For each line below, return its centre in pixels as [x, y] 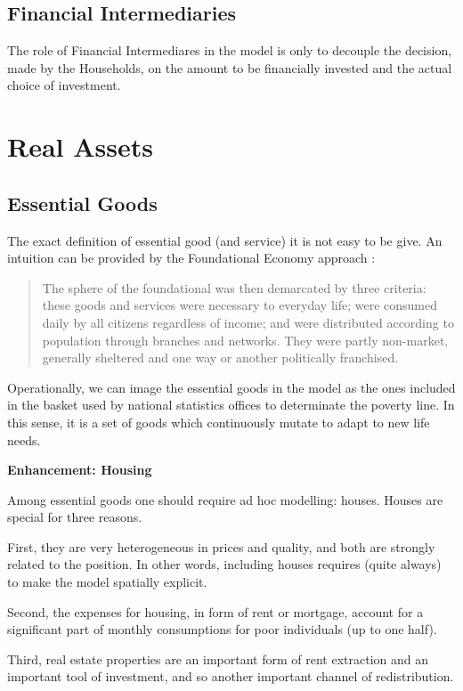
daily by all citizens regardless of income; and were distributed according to [248, 322]
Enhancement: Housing [80, 470]
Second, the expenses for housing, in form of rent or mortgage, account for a [215, 611]
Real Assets [80, 146]
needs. [24, 439]
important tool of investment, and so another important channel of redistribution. [231, 676]
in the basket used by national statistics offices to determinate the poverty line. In [231, 405]
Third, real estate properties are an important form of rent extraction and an [218, 658]
